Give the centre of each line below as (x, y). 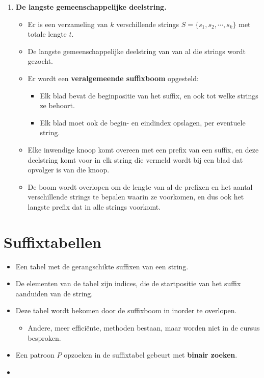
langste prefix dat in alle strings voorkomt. (94, 206)
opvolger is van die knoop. (69, 170)
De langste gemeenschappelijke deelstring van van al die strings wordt (137, 51)
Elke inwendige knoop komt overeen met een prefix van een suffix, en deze (143, 149)
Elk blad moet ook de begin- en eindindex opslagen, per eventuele (143, 122)
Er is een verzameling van (68, 24)
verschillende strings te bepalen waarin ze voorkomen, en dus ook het (136, 197)
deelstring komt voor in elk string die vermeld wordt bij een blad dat (135, 159)
